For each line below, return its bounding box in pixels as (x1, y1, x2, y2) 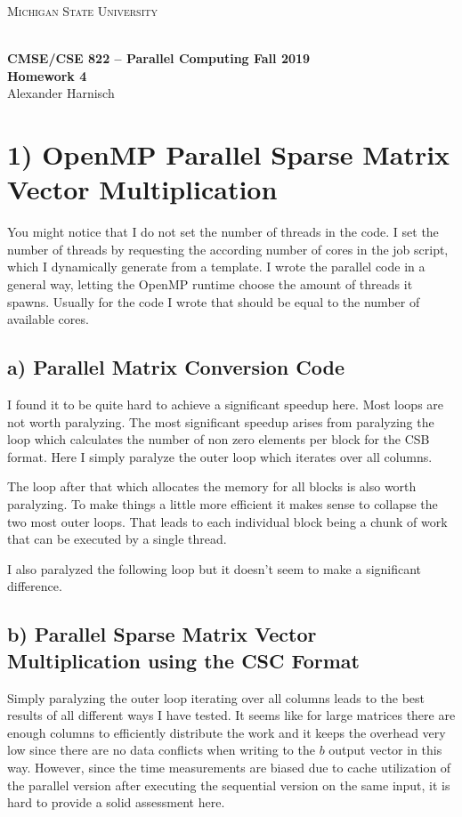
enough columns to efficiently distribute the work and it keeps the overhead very (7, 723, 446, 741)
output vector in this (328, 740, 442, 759)
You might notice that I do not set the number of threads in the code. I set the (7, 222, 439, 241)
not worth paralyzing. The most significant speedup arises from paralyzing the (7, 412, 434, 431)
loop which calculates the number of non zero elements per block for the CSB (7, 430, 430, 449)
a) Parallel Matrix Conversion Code (7, 353, 344, 381)
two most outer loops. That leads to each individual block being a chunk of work (7, 512, 448, 530)
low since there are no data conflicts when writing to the (7, 740, 315, 759)
